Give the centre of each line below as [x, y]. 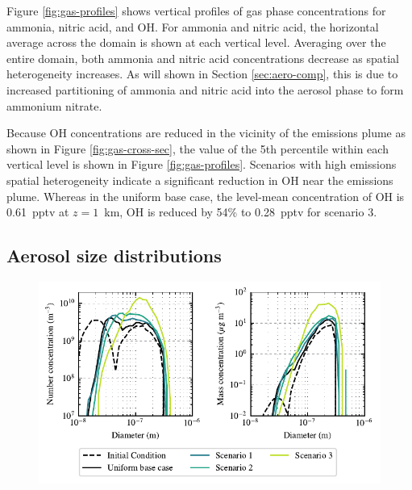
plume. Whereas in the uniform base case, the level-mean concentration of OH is [206, 196]
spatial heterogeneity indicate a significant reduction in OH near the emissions [200, 180]
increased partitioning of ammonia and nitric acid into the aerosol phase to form [205, 89]
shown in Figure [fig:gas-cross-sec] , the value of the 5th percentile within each [198, 148]
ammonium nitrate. [54, 105]
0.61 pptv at [38, 212]
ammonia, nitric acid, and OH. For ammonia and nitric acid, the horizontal [193, 26]
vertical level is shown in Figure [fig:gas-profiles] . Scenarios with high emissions [202, 164]
